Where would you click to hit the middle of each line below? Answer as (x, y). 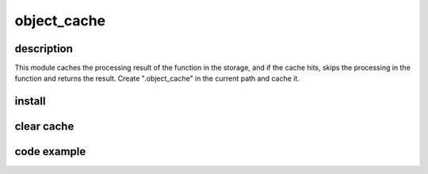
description (44, 49)
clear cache (44, 127)
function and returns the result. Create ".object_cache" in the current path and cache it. (157, 78)
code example (50, 151)
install (30, 102)
